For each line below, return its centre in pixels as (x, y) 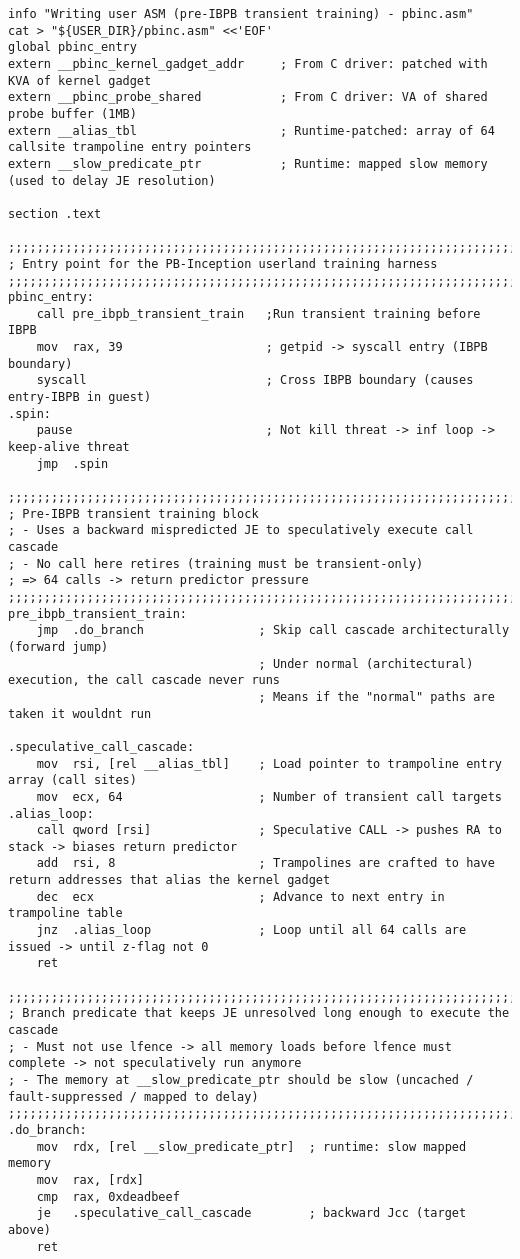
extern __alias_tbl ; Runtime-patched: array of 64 (251, 130)
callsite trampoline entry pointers (130, 147)
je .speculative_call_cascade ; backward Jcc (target (251, 1213)
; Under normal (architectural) (366, 663)
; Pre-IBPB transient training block (133, 513)
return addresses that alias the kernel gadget (169, 880)
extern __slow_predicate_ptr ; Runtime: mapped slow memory (248, 163)
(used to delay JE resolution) (112, 180)
